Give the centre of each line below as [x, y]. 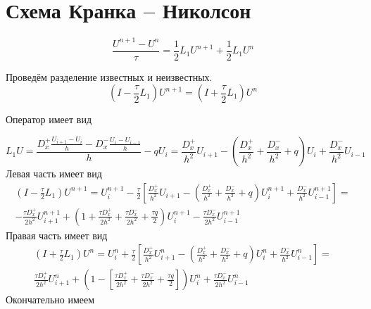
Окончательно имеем [50, 299]
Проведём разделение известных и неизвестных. [109, 76]
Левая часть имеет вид [54, 174]
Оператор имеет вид [49, 119]
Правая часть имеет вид [57, 235]
